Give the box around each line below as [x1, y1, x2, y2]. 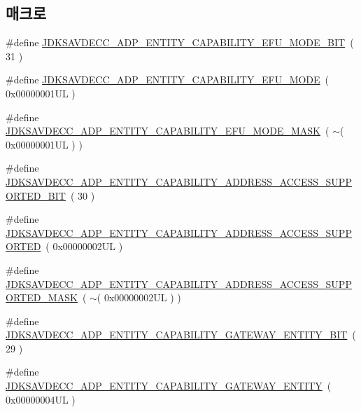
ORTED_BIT [6, 188, 66, 202]
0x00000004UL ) [6, 392, 76, 406]
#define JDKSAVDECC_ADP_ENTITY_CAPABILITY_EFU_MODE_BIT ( [6, 35, 354, 50]
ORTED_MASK [6, 290, 78, 305]
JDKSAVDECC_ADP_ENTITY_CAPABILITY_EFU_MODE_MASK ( [6, 123, 330, 138]
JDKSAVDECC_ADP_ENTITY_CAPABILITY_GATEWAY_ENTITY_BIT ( [6, 327, 356, 342]
